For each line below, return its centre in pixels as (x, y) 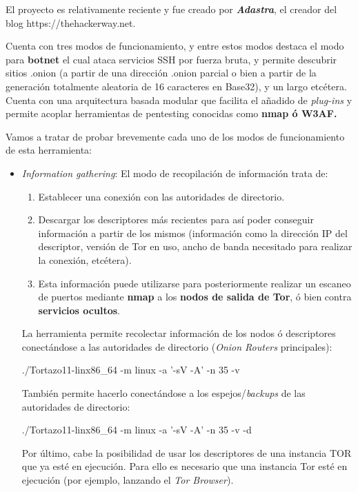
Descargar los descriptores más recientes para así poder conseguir (176, 219)
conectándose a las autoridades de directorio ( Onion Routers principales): (177, 346)
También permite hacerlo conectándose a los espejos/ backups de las (163, 393)
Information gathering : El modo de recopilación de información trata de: (175, 173)
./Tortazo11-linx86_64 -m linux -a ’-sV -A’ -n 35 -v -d (137, 430)
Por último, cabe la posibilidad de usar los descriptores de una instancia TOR (187, 452)
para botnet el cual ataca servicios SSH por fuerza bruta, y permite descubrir (171, 59)
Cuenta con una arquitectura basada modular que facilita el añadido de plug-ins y (179, 100)
